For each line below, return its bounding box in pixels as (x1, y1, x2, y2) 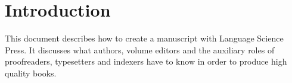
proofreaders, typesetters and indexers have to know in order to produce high (5, 55, 287, 68)
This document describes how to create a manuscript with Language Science (5, 32, 284, 44)
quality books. (5, 66, 57, 79)
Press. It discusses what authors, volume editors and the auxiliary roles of (5, 43, 275, 56)
